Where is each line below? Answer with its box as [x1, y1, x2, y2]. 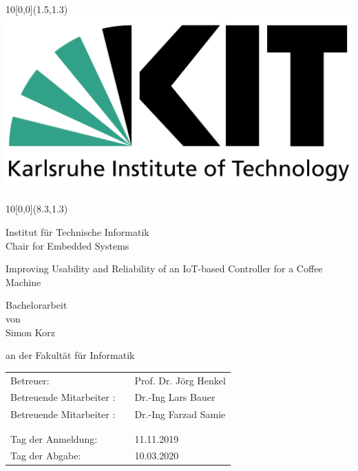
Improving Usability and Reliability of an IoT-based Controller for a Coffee [6, 261, 323, 276]
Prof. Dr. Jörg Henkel [134, 373, 226, 387]
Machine [6, 274, 41, 289]
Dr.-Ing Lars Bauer [134, 390, 215, 404]
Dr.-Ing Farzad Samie [134, 407, 226, 421]
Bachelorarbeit [6, 298, 67, 312]
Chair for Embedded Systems [6, 238, 129, 252]
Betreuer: [10, 373, 50, 387]
